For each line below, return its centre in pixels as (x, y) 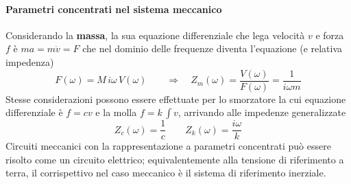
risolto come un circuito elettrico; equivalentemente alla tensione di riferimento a (175, 159)
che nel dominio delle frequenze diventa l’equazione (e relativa (213, 48)
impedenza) (30, 61)
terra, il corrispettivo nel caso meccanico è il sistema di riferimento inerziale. (166, 173)
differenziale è (34, 112)
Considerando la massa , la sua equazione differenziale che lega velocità (155, 35)
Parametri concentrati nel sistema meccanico (114, 9)
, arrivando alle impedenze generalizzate (262, 112)
